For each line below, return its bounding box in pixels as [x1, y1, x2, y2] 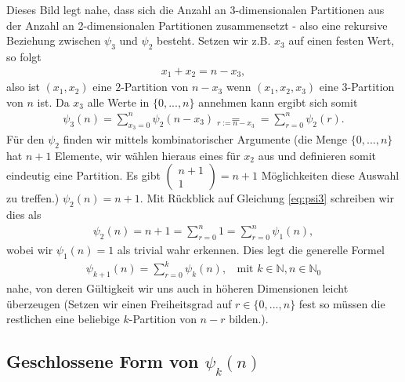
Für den [6, 130, 45, 147]
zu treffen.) [6, 190, 60, 206]
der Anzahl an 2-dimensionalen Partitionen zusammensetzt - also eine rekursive [6, 16, 388, 33]
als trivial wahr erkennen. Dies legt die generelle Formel [117, 242, 385, 258]
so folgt [6, 48, 42, 64]
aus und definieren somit [258, 147, 376, 163]
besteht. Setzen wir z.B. [157, 32, 271, 49]
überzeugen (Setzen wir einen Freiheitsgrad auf [6, 295, 232, 311]
